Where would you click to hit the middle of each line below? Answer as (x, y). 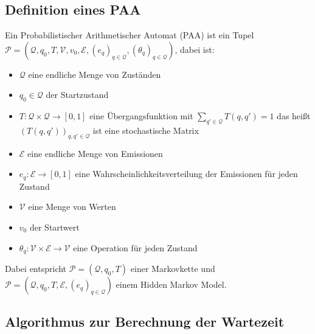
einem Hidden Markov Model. (171, 284)
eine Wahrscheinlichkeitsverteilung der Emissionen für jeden (186, 174)
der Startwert (54, 227)
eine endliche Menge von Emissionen (95, 153)
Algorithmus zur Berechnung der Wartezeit (145, 322)
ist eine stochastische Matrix (146, 130)
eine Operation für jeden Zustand (135, 247)
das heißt (294, 116)
